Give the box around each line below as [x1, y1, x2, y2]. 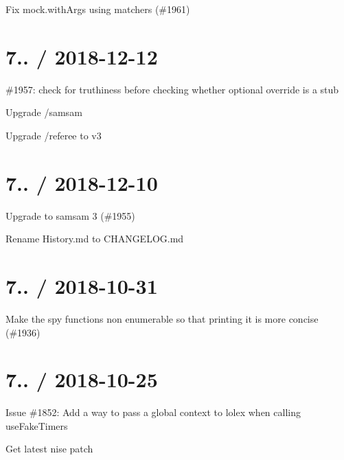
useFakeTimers [5, 418, 68, 433]
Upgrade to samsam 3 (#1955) [5, 208, 135, 222]
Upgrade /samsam [5, 105, 82, 119]
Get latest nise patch [5, 441, 93, 456]
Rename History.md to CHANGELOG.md [5, 231, 184, 246]
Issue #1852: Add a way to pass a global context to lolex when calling [5, 405, 301, 419]
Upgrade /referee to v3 [5, 128, 102, 142]
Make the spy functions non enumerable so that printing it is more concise [5, 311, 319, 325]
